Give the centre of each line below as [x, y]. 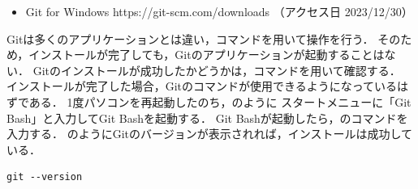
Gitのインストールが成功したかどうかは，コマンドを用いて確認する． [217, 70]
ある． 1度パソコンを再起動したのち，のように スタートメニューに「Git [220, 101]
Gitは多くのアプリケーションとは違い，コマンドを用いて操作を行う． [190, 38]
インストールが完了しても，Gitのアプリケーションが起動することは [207, 55]
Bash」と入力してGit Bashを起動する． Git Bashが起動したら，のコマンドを [207, 118]
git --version [45, 177]
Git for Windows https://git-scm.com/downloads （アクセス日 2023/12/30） [219, 11]
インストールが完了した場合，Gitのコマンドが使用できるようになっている [202, 86]
